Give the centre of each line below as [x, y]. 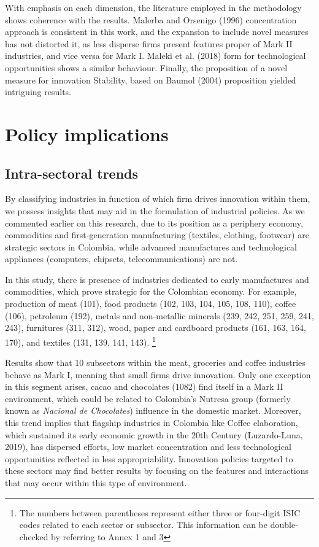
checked [34, 536]
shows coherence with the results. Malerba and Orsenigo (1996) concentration [151, 19]
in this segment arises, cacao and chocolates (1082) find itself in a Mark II [144, 386]
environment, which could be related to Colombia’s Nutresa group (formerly [148, 398]
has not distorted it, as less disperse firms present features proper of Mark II [149, 43]
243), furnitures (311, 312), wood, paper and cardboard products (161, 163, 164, [156, 328]
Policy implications [87, 134]
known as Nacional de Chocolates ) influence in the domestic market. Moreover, [153, 410]
